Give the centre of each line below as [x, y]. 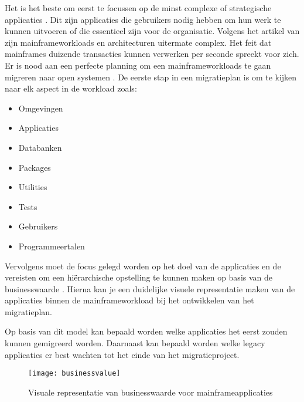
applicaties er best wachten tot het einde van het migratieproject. [122, 354]
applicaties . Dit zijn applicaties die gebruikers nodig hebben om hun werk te [143, 19]
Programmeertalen [52, 246]
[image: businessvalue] [74, 374]
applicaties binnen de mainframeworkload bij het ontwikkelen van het [129, 300]
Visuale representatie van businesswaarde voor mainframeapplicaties [151, 392]
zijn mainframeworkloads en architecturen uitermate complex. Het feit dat [138, 42]
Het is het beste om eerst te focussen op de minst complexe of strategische [138, 8]
